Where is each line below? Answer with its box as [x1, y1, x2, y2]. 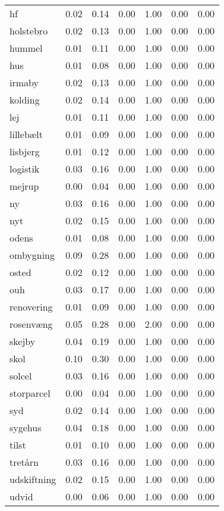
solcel [10, 369, 32, 383]
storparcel [10, 386, 51, 400]
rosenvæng [10, 317, 53, 331]
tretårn [10, 455, 39, 469]
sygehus [10, 421, 42, 434]
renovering [10, 300, 53, 314]
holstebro [10, 24, 48, 37]
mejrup [10, 179, 39, 193]
